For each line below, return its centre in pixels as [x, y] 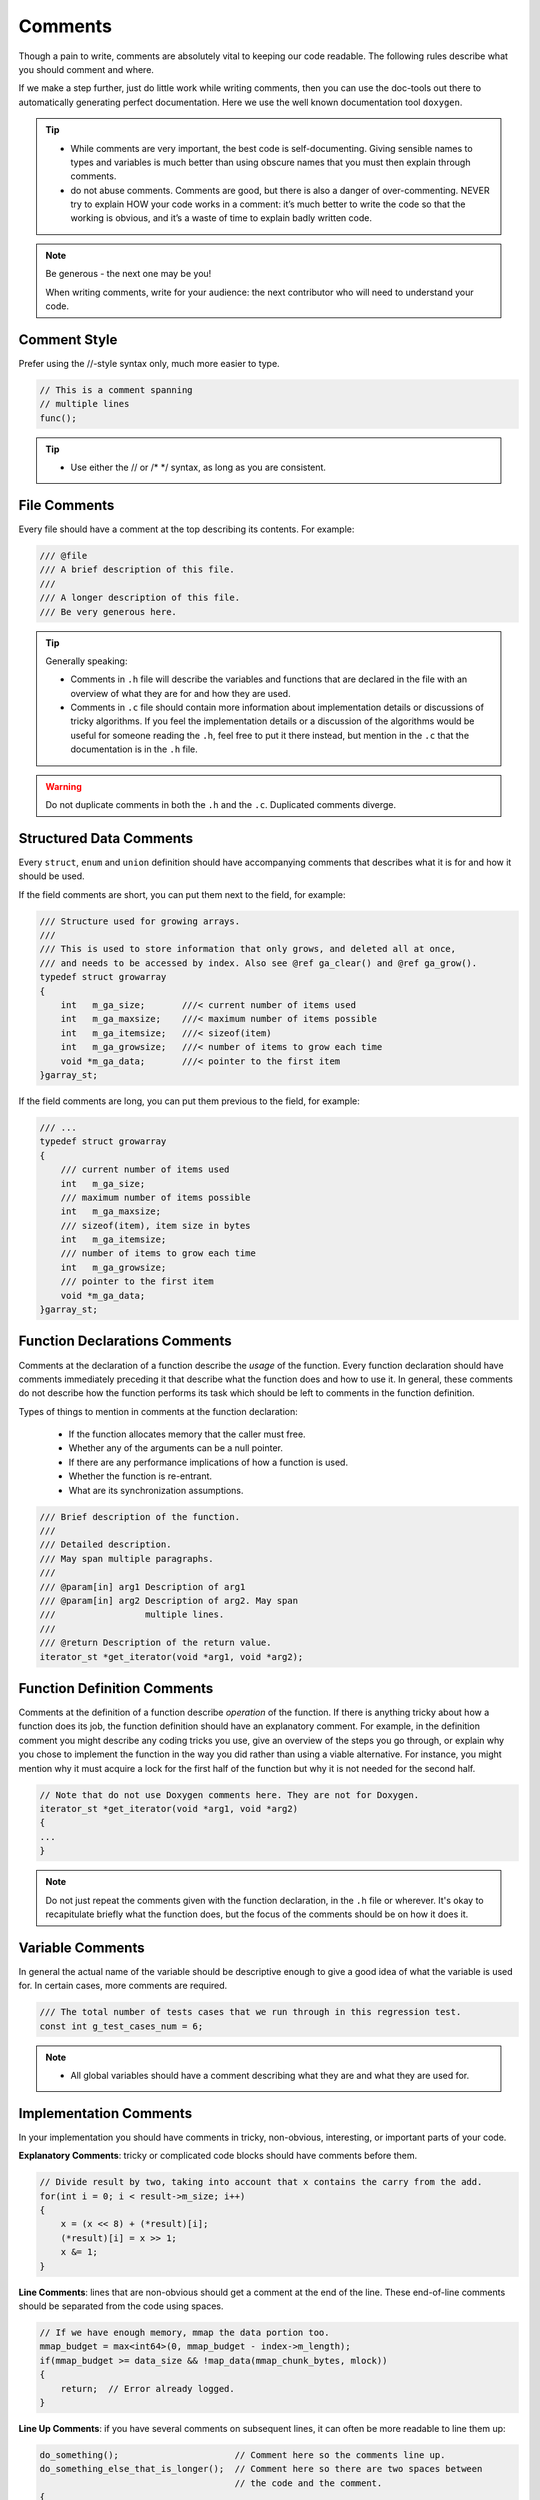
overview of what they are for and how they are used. [180, 693]
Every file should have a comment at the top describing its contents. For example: [186, 529]
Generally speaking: [86, 661]
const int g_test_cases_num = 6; [121, 2026]
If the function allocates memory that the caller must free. [187, 1434]
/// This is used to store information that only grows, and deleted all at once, [248, 949]
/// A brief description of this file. [137, 569]
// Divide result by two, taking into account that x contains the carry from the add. [261, 2182]
